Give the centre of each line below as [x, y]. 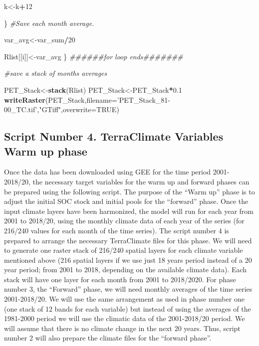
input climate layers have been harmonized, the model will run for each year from [129, 211]
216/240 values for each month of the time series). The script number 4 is [117, 230]
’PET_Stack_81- [144, 99]
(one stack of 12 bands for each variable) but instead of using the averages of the [128, 308]
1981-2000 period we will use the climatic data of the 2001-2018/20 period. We [125, 318]
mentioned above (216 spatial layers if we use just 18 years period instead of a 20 [128, 259]
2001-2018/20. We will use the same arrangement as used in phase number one [124, 299]
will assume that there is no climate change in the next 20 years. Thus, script [122, 328]
